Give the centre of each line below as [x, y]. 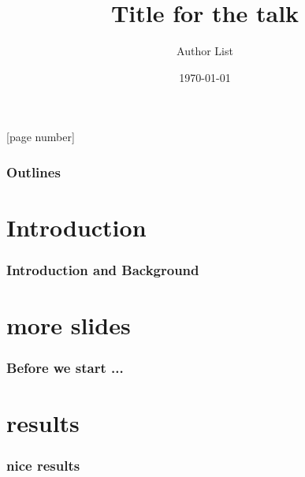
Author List [205, 51]
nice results [43, 466]
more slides [69, 325]
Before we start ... [65, 368]
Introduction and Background [103, 270]
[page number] [41, 137]
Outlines [33, 171]
